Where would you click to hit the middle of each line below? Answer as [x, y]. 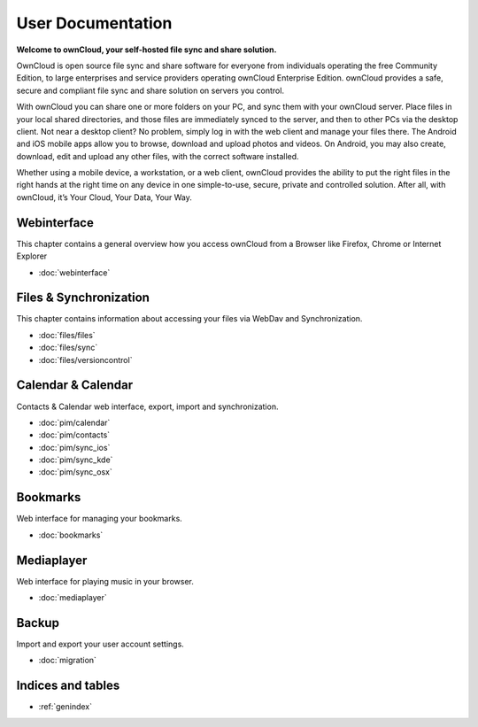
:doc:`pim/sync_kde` [76, 460]
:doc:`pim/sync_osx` [75, 472]
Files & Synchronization [83, 298]
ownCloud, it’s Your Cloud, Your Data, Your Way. [104, 197]
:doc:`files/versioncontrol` [85, 360]
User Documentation [94, 23]
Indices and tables [68, 686]
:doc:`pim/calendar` [74, 422]
